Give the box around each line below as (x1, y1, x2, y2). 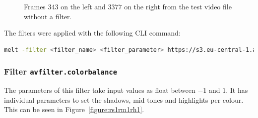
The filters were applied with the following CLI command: (4, 28, 181, 38)
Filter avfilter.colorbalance (4, 65, 118, 78)
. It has (226, 85, 248, 95)
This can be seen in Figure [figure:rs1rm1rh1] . (4, 104, 144, 115)
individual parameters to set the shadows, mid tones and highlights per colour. (4, 94, 244, 105)
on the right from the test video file (124, 1, 232, 11)
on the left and (61, 1, 106, 11)
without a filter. (24, 11, 72, 21)
